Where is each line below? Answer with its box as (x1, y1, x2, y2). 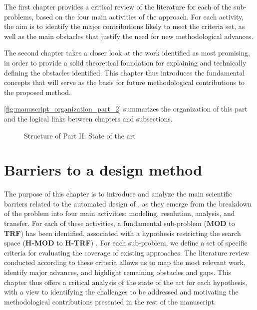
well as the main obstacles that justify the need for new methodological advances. (4, 30, 254, 41)
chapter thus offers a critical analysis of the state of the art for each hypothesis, (4, 276, 248, 287)
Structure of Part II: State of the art (24, 130, 136, 140)
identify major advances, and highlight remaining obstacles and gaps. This (4, 267, 232, 277)
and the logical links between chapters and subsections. (4, 113, 173, 123)
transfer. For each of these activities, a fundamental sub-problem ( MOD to (4, 218, 235, 228)
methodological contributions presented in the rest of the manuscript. (4, 296, 216, 306)
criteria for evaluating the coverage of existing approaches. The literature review (4, 247, 249, 257)
